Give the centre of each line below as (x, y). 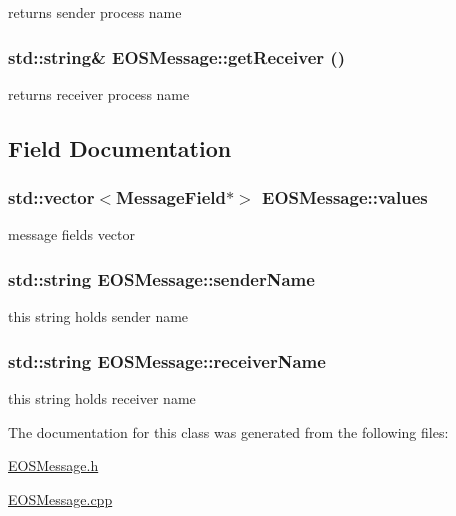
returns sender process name (95, 12)
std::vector (51, 197)
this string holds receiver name (102, 398)
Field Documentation (120, 147)
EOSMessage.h (53, 465)
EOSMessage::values (345, 197)
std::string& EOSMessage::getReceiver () (176, 56)
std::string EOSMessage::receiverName (167, 360)
